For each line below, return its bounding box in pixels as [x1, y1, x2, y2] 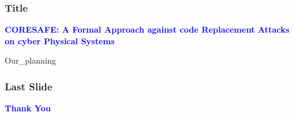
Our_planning [5, 54, 56, 66]
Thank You [5, 102, 51, 114]
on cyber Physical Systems [5, 34, 115, 47]
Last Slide [5, 79, 53, 93]
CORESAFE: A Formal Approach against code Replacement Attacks [5, 23, 289, 36]
